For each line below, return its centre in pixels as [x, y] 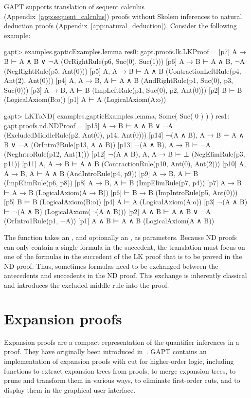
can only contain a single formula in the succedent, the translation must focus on [125, 247]
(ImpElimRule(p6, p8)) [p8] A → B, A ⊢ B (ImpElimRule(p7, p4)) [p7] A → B [123, 183]
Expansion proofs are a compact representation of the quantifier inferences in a [122, 342]
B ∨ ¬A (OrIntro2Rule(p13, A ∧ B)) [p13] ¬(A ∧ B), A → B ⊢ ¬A [108, 144]
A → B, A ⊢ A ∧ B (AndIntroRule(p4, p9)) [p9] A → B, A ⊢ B [101, 173]
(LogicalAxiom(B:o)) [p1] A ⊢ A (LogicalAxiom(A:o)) [85, 99]
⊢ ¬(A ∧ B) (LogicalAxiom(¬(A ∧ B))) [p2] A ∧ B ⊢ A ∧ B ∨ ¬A [108, 211]
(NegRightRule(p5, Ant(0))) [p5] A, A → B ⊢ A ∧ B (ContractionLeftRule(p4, [123, 70]
